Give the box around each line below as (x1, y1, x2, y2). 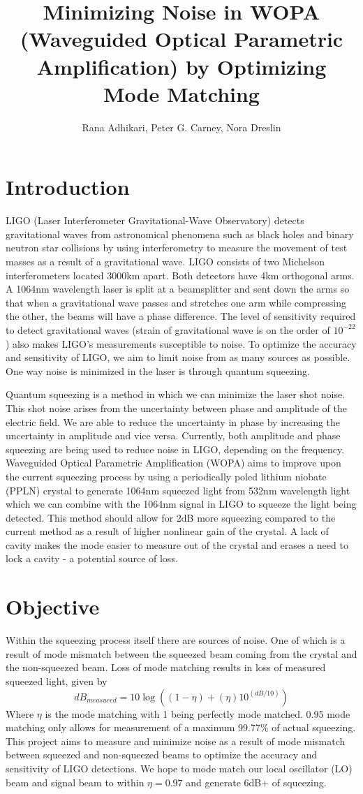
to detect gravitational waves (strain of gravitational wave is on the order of (6, 322, 330, 337)
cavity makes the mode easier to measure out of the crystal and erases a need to (6, 537, 348, 552)
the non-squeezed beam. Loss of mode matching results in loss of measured (6, 660, 326, 675)
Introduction (6, 172, 130, 201)
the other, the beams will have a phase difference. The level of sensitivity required (6, 309, 356, 323)
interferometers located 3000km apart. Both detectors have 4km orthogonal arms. (6, 267, 355, 282)
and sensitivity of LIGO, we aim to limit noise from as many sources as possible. (6, 350, 350, 365)
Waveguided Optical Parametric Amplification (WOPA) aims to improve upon (6, 455, 341, 470)
